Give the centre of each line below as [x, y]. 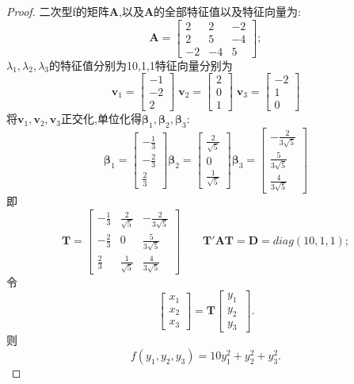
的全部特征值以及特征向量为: [227, 11]
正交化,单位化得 [101, 119]
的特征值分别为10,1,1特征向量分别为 [141, 65]
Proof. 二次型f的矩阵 [58, 11]
